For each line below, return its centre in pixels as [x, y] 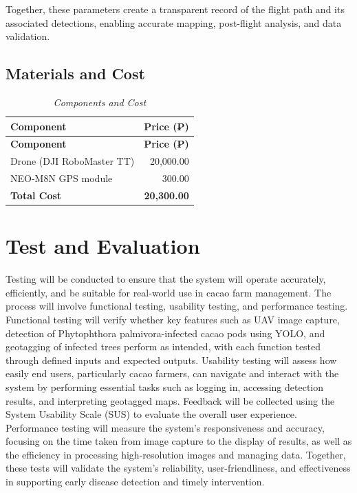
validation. [28, 36]
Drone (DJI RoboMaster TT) [73, 161]
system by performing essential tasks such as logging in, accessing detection [165, 386]
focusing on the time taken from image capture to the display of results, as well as [179, 441]
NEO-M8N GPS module [62, 178]
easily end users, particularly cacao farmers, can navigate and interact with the [172, 373]
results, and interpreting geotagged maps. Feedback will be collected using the [170, 400]
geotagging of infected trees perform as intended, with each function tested [163, 346]
